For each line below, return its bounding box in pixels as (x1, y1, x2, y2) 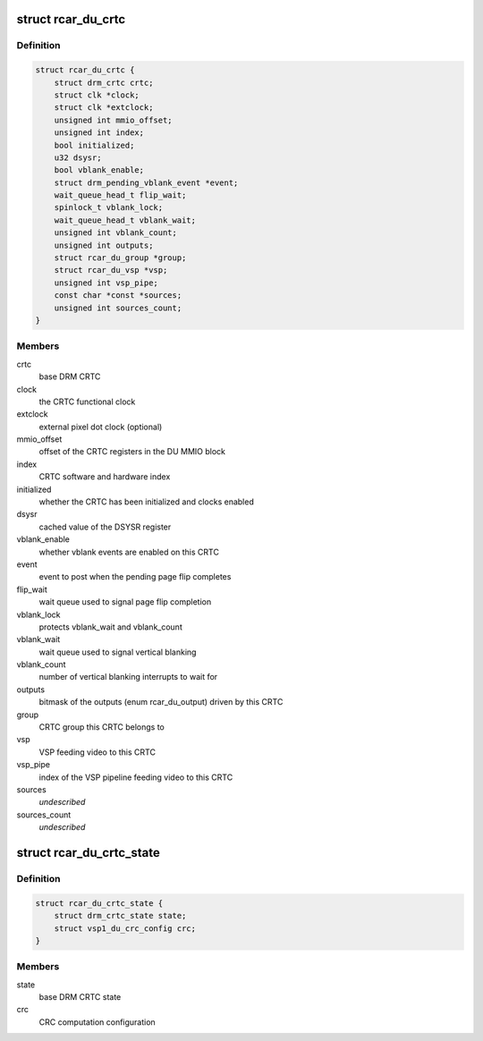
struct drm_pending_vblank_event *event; (54, 177, 239, 188)
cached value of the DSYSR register (38, 521, 172, 532)
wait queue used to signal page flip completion (38, 597, 212, 607)
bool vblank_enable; (54, 165, 145, 175)
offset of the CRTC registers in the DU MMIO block (38, 446, 225, 457)
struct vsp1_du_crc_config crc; (54, 923, 197, 934)
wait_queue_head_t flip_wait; (54, 190, 187, 200)
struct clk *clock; (54, 89, 140, 100)
